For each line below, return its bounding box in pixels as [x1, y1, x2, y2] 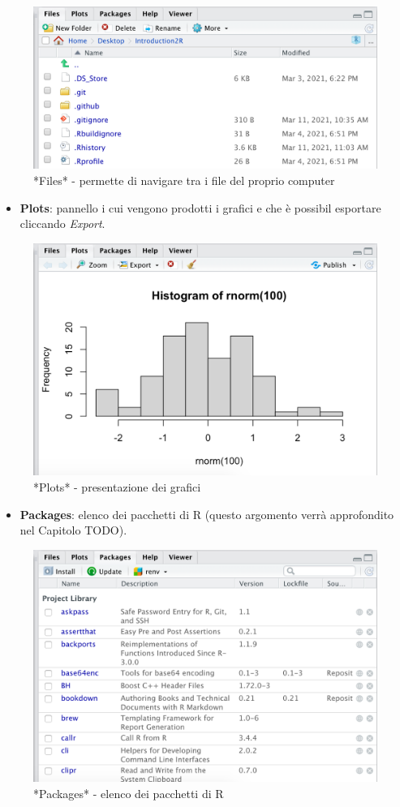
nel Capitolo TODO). [19, 522, 127, 539]
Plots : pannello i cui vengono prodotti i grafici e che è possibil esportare [19, 199, 381, 216]
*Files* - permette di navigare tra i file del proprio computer [33, 172, 335, 188]
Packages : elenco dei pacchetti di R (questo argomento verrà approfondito [19, 505, 394, 522]
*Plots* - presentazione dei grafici [33, 478, 201, 495]
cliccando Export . [19, 215, 105, 232]
